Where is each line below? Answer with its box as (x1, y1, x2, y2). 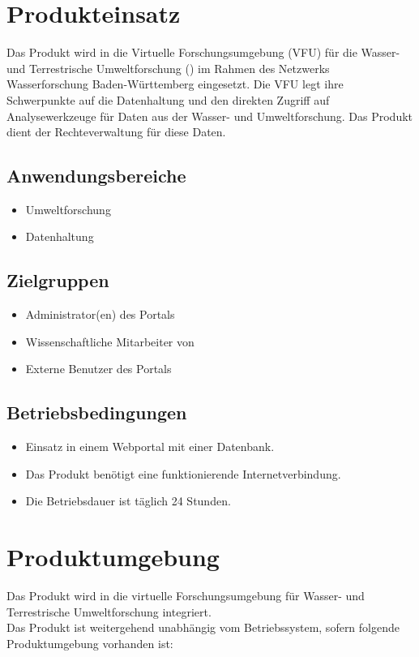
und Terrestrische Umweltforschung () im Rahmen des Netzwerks (6, 59, 330, 76)
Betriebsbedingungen (6, 400, 187, 425)
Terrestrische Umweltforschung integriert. (6, 603, 212, 620)
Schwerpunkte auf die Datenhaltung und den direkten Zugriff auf (6, 91, 330, 108)
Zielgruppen (6, 268, 109, 293)
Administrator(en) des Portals (25, 306, 175, 323)
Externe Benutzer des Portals (25, 360, 172, 377)
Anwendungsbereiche (6, 163, 186, 188)
